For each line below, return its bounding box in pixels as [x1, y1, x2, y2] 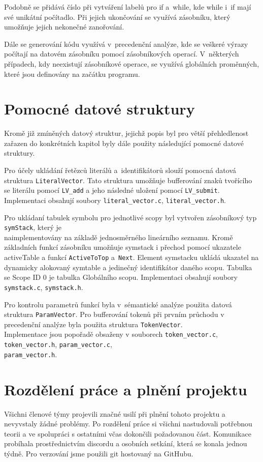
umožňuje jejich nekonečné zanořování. [4, 21, 124, 32]
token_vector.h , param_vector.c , [4, 339, 112, 350]
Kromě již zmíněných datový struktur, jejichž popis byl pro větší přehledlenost [4, 128, 249, 138]
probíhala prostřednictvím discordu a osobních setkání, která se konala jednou [4, 438, 247, 449]
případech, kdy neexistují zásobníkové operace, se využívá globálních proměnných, [4, 58, 259, 69]
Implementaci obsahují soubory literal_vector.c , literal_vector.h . [4, 194, 226, 205]
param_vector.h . [4, 349, 57, 359]
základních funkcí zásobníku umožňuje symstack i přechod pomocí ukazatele [4, 242, 241, 252]
